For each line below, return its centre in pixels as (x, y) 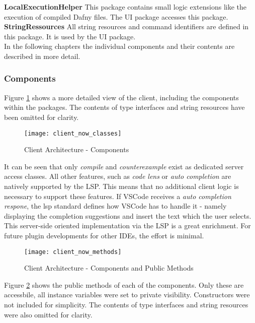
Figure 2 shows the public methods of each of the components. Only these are (124, 284)
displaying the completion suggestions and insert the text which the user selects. (128, 215)
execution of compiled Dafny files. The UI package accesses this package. (116, 16)
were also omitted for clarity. (48, 314)
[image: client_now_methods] (73, 252)
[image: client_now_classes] (73, 133)
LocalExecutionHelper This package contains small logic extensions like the (125, 7)
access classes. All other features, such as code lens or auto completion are (118, 176)
